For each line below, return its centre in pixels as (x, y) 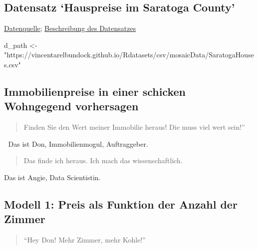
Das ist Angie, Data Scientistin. (52, 177)
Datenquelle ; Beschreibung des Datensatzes (70, 28)
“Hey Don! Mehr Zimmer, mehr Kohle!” (85, 240)
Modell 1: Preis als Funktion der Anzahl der (121, 204)
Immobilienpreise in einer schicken (95, 91)
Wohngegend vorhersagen (71, 106)
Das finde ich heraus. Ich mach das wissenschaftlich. (103, 160)
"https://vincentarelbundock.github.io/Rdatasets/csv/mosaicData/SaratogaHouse (129, 55)
